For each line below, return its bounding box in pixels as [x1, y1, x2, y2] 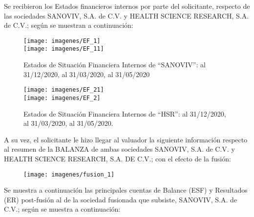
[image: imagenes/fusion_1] [23, 171, 115, 178]
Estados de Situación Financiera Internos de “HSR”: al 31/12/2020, [23, 108, 226, 118]
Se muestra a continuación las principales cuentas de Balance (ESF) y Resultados [4, 185, 248, 195]
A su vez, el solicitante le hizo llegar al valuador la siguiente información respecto [4, 134, 248, 144]
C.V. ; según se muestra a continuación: [4, 204, 121, 214]
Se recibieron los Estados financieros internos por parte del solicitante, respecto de [4, 1, 250, 11]
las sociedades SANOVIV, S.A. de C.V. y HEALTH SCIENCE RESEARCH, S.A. [4, 10, 249, 20]
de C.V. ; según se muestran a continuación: [4, 20, 133, 30]
